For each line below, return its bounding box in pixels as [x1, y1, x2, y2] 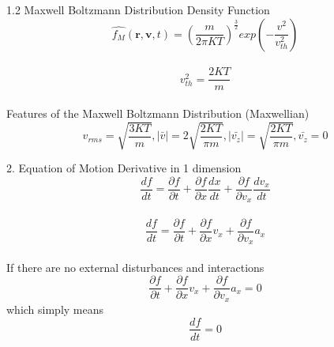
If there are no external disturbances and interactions [6, 258, 265, 275]
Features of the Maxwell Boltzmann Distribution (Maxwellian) [6, 104, 310, 121]
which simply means [6, 300, 104, 317]
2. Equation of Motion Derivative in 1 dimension [6, 159, 242, 175]
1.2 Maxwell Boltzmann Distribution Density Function [6, 2, 270, 17]
